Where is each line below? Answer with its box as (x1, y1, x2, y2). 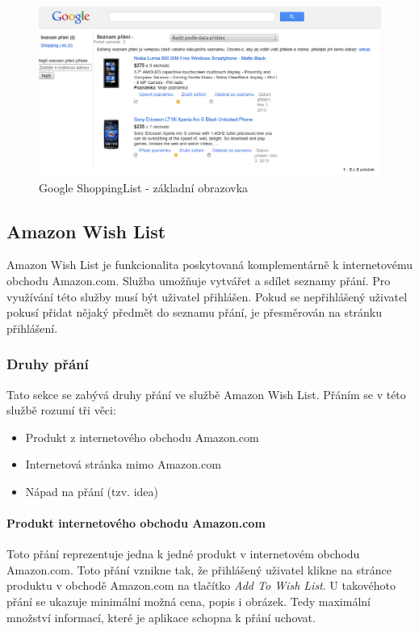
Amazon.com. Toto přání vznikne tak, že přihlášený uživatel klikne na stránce (6, 561, 392, 578)
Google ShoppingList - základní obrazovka (39, 179, 249, 196)
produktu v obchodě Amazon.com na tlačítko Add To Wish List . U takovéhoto (6, 577, 396, 594)
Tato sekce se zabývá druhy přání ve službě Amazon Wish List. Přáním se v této (6, 385, 406, 402)
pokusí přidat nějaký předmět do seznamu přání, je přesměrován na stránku (6, 304, 382, 321)
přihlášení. (6, 319, 58, 336)
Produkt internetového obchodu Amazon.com (6, 515, 266, 532)
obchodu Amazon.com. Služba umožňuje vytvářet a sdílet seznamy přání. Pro (6, 271, 391, 288)
